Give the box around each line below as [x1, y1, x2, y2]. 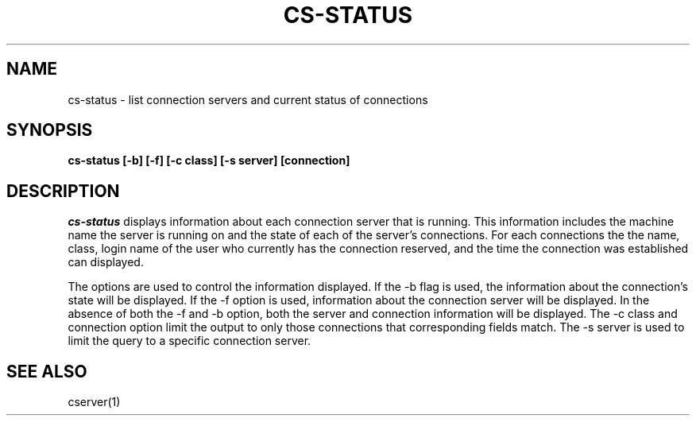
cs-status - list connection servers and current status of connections [68, 92, 428, 106]
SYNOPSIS [6, 120, 93, 141]
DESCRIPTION [6, 180, 120, 201]
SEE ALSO [6, 361, 87, 381]
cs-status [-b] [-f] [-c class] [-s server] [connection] [68, 153, 350, 168]
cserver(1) [68, 395, 121, 409]
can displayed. [68, 255, 144, 269]
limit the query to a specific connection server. [68, 334, 311, 348]
